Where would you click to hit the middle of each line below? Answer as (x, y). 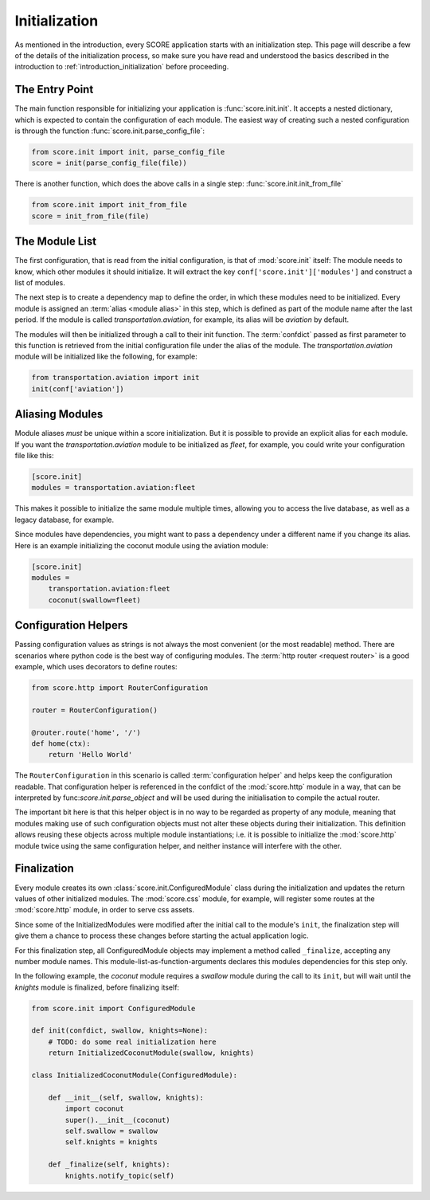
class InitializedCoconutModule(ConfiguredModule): (135, 1075)
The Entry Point (54, 90)
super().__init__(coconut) (117, 1120)
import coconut (95, 1109)
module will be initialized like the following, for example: (106, 357)
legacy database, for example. (64, 520)
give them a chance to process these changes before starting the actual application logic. (162, 935)
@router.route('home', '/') (86, 732)
